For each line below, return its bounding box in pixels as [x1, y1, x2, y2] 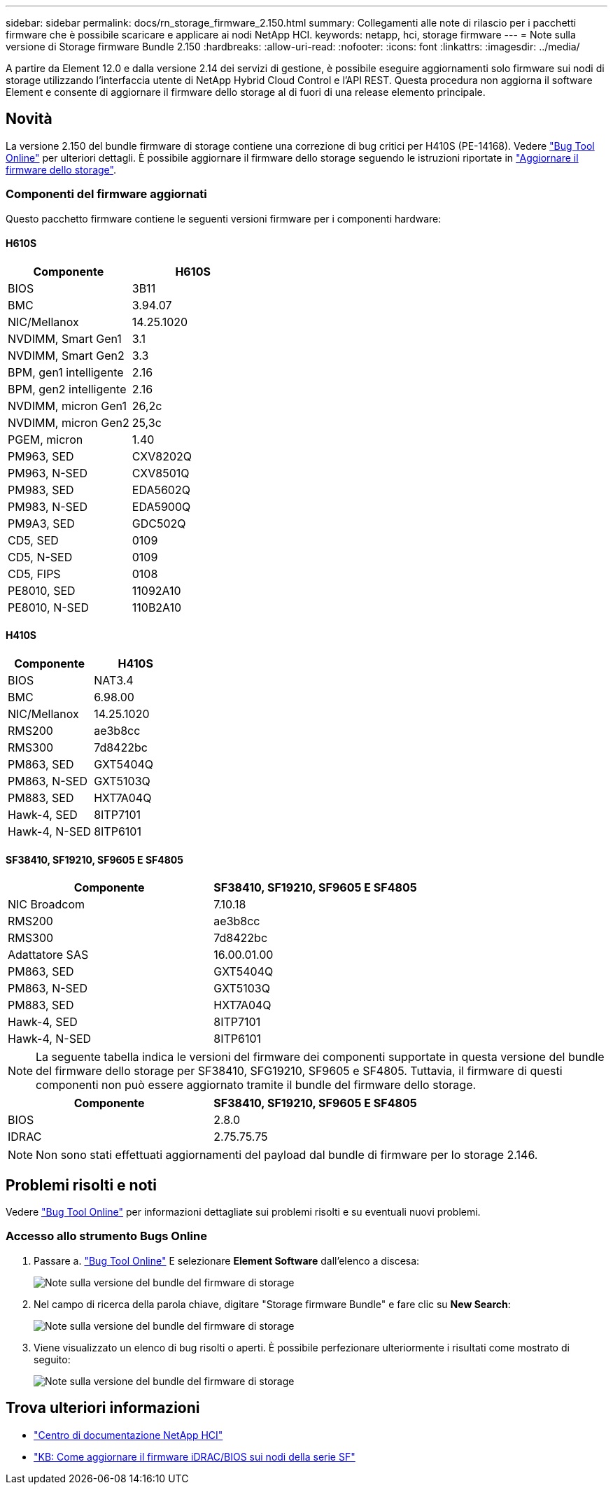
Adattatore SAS [8, 948, 89, 962]
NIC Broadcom [8, 897, 85, 912]
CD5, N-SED [8, 549, 73, 564]
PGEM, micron [8, 432, 83, 447]
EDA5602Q [132, 482, 190, 497]
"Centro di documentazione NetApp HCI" [34, 1428, 223, 1441]
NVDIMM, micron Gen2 [8, 415, 129, 430]
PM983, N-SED [8, 499, 87, 514]
